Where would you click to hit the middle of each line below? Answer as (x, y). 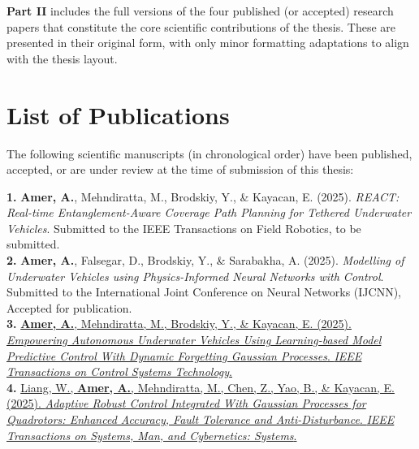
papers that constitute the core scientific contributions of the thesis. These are (201, 26)
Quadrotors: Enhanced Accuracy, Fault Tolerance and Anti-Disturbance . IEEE (201, 419)
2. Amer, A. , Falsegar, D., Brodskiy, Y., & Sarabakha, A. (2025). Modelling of (205, 260)
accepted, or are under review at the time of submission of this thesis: (180, 169)
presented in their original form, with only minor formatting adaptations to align (208, 43)
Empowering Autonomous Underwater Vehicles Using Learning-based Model (194, 340)
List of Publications (118, 114)
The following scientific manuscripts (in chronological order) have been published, (209, 153)
